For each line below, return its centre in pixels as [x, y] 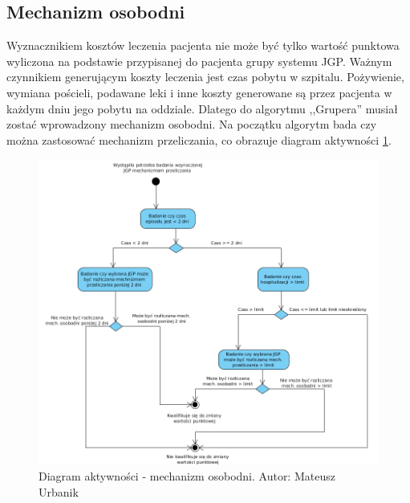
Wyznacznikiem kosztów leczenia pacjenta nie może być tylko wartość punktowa [203, 45]
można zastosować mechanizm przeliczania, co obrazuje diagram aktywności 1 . [199, 139]
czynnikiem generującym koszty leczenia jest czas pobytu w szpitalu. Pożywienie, [205, 77]
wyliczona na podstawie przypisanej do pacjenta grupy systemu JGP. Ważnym [199, 61]
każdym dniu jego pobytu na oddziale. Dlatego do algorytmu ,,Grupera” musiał [202, 108]
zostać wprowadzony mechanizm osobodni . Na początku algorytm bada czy [192, 124]
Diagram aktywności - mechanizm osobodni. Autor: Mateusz [187, 476]
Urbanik [59, 491]
